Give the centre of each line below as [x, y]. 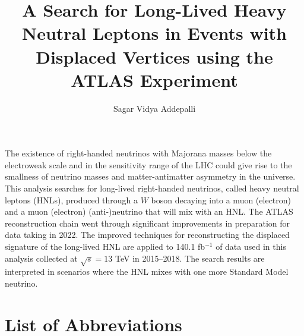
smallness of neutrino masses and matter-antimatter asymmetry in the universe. [150, 176]
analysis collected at [41, 258]
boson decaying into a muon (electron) [221, 200]
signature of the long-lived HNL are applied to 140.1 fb [105, 246]
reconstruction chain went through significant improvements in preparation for [148, 223]
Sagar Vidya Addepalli [154, 108]
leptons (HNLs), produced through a [72, 200]
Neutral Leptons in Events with [154, 33]
